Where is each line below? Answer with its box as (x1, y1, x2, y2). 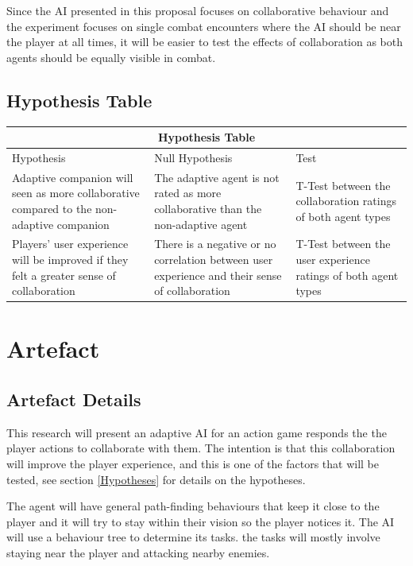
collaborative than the (154, 200, 262, 216)
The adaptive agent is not (154, 169, 280, 185)
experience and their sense (154, 266, 282, 283)
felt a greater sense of (12, 266, 116, 283)
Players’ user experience (12, 235, 129, 252)
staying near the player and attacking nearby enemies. (6, 545, 270, 560)
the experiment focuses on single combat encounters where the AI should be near (6, 17, 401, 34)
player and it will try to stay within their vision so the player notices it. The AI (6, 513, 395, 529)
